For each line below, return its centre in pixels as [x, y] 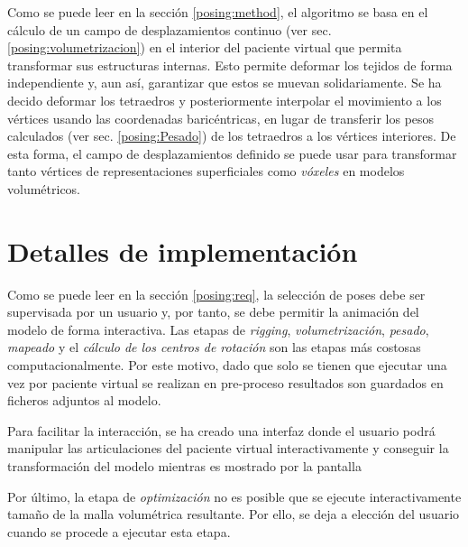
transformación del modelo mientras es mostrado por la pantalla [184, 466]
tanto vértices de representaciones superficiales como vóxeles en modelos [206, 171]
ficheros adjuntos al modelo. [84, 400]
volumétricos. [44, 188]
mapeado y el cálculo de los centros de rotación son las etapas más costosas [214, 347]
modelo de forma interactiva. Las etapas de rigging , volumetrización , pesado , [218, 329]
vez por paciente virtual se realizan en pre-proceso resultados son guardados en [225, 382]
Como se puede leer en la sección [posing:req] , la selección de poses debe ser [216, 294]
